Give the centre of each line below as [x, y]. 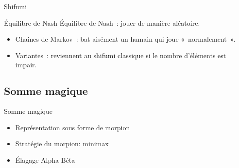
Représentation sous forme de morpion [73, 127]
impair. [26, 65]
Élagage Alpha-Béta [45, 160]
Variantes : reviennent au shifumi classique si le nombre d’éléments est [121, 55]
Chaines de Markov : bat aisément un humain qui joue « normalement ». [125, 39]
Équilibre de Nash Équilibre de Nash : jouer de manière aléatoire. [102, 23]
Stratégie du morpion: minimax [62, 144]
